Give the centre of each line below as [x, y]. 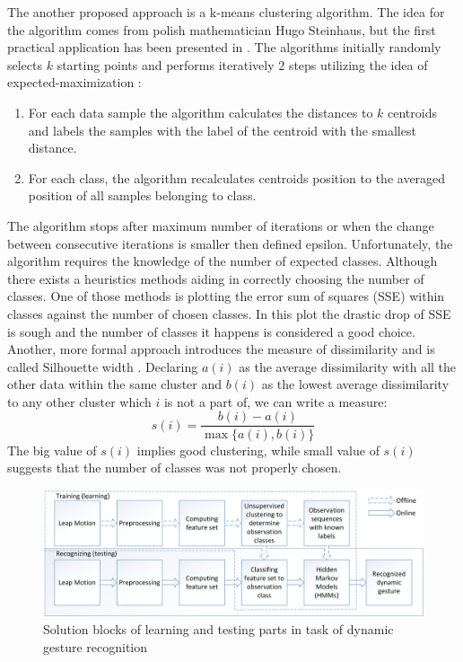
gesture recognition [96, 646]
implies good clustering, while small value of [258, 450]
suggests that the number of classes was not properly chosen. [175, 468]
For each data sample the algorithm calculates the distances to [201, 112]
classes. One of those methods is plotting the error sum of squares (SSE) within [226, 296]
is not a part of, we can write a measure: [275, 401]
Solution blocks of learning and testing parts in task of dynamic [218, 628]
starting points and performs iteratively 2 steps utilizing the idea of [242, 64]
